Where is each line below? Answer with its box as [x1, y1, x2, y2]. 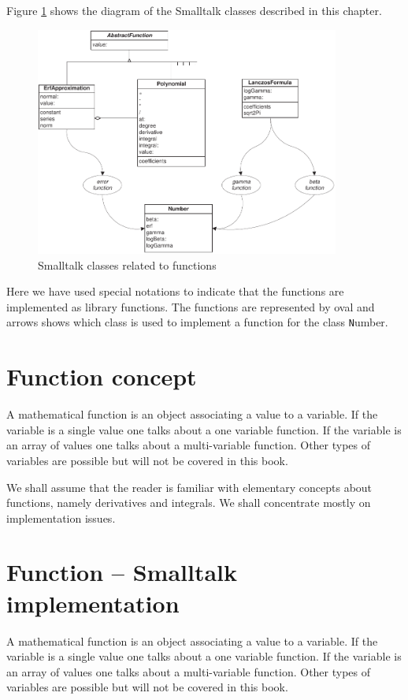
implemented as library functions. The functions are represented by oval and [6, 298, 375, 315]
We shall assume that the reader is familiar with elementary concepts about [6, 478, 373, 495]
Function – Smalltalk [6, 556, 237, 588]
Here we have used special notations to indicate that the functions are [6, 283, 344, 300]
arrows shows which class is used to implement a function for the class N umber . [6, 314, 388, 330]
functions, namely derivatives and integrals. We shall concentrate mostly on [6, 494, 371, 511]
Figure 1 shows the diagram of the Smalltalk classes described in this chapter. [6, 2, 382, 18]
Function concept [6, 360, 197, 393]
